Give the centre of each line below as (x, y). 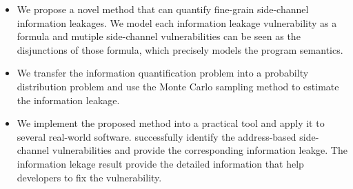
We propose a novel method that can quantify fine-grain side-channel (163, 9)
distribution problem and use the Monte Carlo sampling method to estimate (178, 86)
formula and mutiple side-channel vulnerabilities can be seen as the (159, 36)
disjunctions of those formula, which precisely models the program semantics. (180, 49)
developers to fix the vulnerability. (89, 177)
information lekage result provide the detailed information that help (160, 163)
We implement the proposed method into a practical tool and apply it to (171, 123)
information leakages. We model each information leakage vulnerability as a (177, 22)
